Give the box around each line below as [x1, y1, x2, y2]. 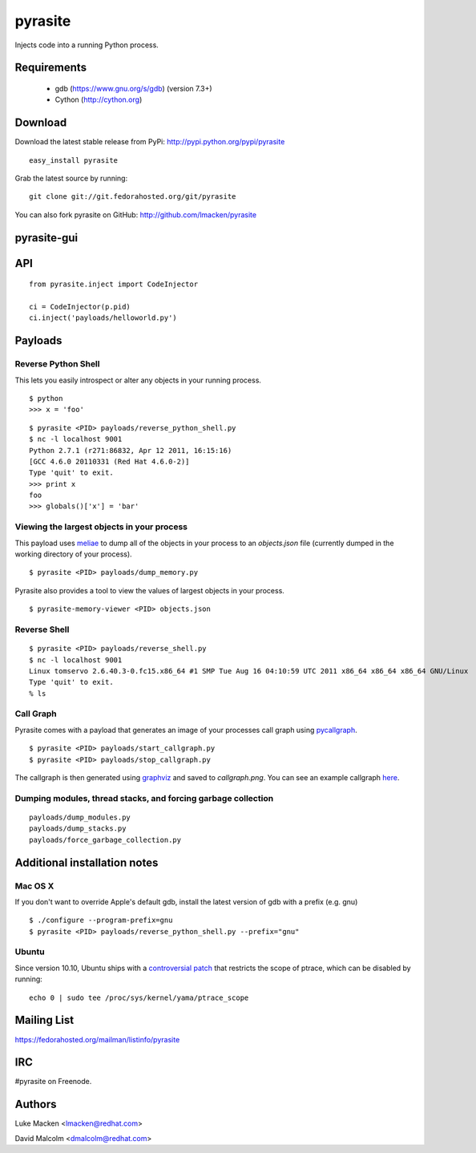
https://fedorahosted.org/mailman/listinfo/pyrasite [14, 1034, 180, 1044]
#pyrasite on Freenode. [14, 1077, 92, 1086]
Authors [14, 1098, 57, 1111]
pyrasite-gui [14, 231, 79, 245]
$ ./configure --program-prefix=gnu [29, 916, 173, 925]
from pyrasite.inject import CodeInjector [29, 280, 199, 289]
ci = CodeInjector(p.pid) [29, 302, 131, 312]
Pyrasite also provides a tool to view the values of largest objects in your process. [14, 585, 284, 595]
